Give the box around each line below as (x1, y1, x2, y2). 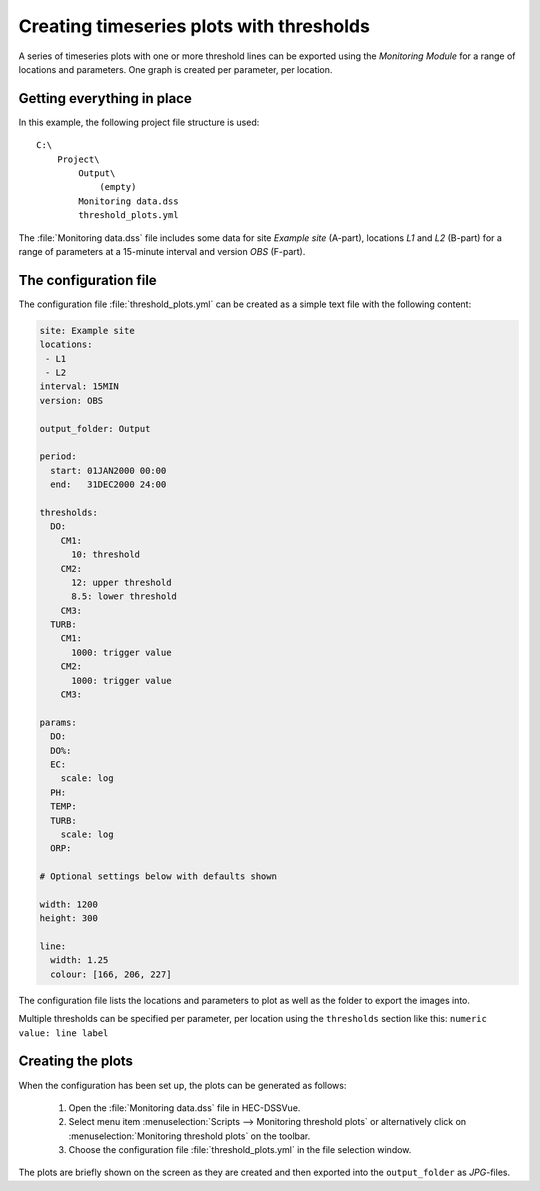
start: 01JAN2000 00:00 (50, 465, 167, 476)
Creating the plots (18, 1053, 134, 1070)
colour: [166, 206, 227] (50, 968, 172, 980)
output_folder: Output (39, 423, 151, 434)
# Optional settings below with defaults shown (39, 871, 277, 882)
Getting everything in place (18, 90, 192, 107)
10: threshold (71, 549, 140, 560)
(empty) (99, 181, 137, 193)
